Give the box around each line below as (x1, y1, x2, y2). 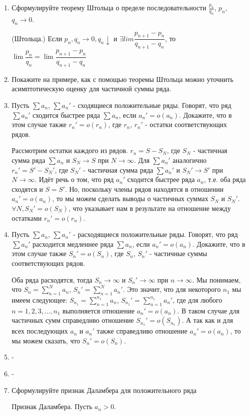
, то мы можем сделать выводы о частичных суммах (52, 193, 208, 204)
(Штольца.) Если (11, 33, 62, 43)
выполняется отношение (62, 305, 135, 315)
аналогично (172, 155, 207, 165)
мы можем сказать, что (11, 335, 80, 345)
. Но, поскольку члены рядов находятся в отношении (65, 183, 223, 194)
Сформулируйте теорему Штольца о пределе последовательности (11, 2, 206, 12)
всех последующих (11, 326, 68, 336)
